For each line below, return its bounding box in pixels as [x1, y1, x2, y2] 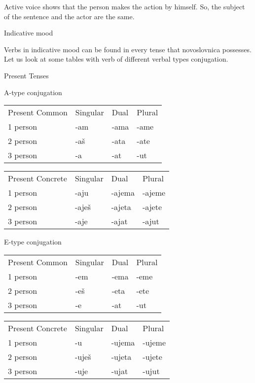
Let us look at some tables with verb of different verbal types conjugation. [4, 54, 228, 64]
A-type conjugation [4, 87, 62, 97]
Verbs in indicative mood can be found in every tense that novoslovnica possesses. [4, 44, 252, 54]
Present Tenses [4, 70, 49, 80]
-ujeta [111, 350, 132, 362]
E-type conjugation [4, 237, 62, 247]
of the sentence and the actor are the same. [4, 11, 135, 21]
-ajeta [111, 201, 131, 213]
